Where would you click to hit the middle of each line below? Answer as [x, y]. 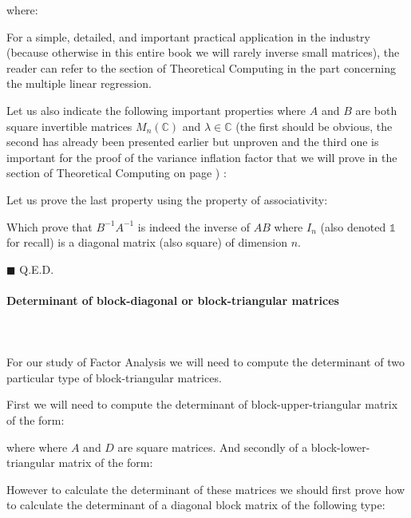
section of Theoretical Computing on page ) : [117, 173]
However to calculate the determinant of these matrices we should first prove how [205, 489]
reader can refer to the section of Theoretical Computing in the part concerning [202, 67]
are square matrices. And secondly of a [213, 447]
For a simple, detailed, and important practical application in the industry [188, 36]
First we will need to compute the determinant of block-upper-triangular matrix [202, 404]
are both [376, 110]
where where [37, 447]
